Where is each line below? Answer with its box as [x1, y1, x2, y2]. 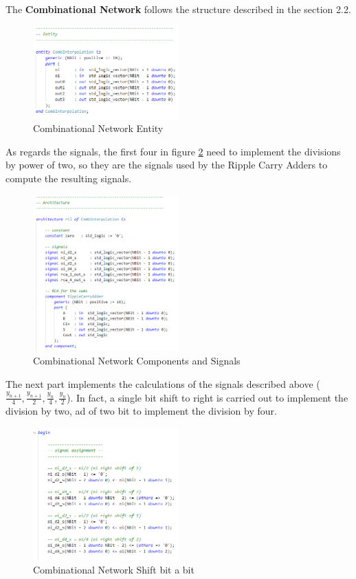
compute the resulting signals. [5, 171, 132, 186]
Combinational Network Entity [33, 121, 164, 135]
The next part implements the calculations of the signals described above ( [5, 377, 320, 391]
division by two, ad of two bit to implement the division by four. [5, 404, 277, 418]
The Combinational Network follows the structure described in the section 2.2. [5, 2, 351, 16]
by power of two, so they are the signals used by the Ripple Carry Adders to [5, 157, 328, 172]
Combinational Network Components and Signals [33, 353, 241, 368]
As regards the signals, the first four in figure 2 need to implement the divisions [5, 144, 341, 158]
